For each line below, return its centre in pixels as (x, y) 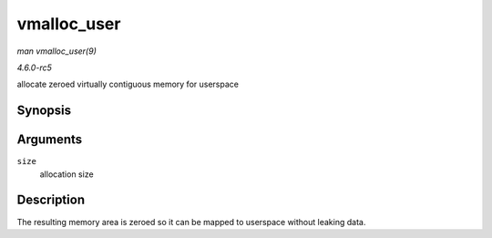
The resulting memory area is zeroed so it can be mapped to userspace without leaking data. (191, 222)
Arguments (50, 140)
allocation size (67, 174)
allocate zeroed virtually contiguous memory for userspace (128, 84)
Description (51, 200)
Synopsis (44, 111)
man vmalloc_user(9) (57, 51)
